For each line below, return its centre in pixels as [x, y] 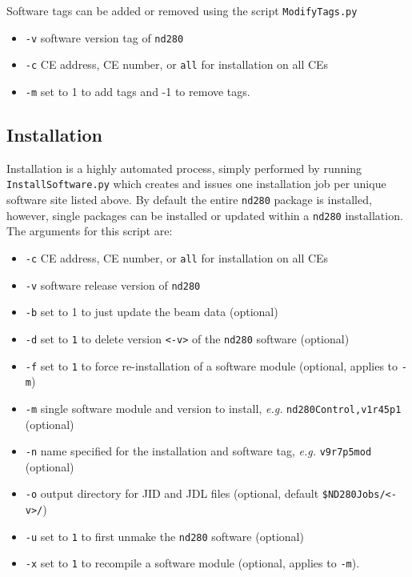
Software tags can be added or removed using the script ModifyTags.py [182, 10]
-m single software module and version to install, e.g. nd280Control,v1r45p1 [213, 408]
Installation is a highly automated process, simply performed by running [184, 168]
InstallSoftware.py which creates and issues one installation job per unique [196, 184]
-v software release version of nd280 [113, 284]
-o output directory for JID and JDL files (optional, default [172, 493]
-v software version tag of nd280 [104, 37]
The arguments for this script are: [90, 231]
